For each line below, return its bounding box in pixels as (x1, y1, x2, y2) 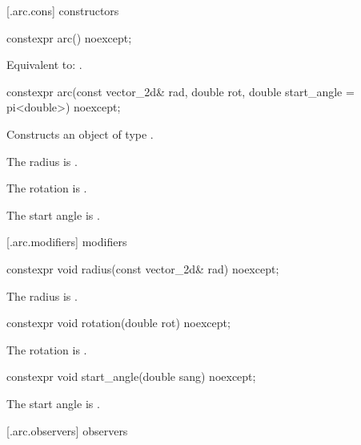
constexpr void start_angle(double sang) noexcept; (6, 368, 256, 385)
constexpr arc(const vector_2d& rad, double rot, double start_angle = (6, 83, 355, 99)
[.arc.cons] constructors (6, 2, 119, 18)
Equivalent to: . (6, 56, 82, 73)
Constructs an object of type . (6, 125, 154, 142)
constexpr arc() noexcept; (6, 29, 132, 46)
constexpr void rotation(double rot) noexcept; (6, 314, 231, 331)
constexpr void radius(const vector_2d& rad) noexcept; (6, 260, 279, 277)
